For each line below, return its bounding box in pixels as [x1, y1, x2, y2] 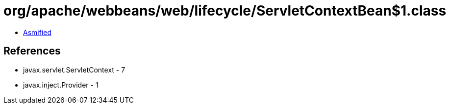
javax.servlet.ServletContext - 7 [23, 65, 125, 74]
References [3, 45, 61, 57]
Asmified [23, 28, 52, 36]
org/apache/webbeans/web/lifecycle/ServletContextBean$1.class [3, 2, 447, 19]
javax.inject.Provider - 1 [23, 80, 99, 89]
